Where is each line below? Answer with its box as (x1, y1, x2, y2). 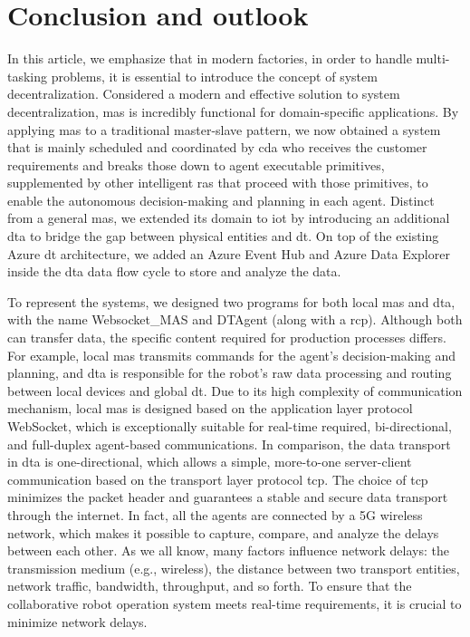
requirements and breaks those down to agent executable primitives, (7, 155, 385, 174)
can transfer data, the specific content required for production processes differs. (7, 328, 446, 347)
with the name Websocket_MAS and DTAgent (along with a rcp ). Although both (7, 310, 463, 329)
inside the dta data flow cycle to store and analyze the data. (7, 262, 341, 281)
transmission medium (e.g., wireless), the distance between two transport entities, (7, 558, 460, 577)
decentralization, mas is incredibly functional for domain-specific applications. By (7, 101, 459, 121)
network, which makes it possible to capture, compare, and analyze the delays (7, 523, 439, 542)
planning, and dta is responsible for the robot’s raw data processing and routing (7, 363, 452, 382)
